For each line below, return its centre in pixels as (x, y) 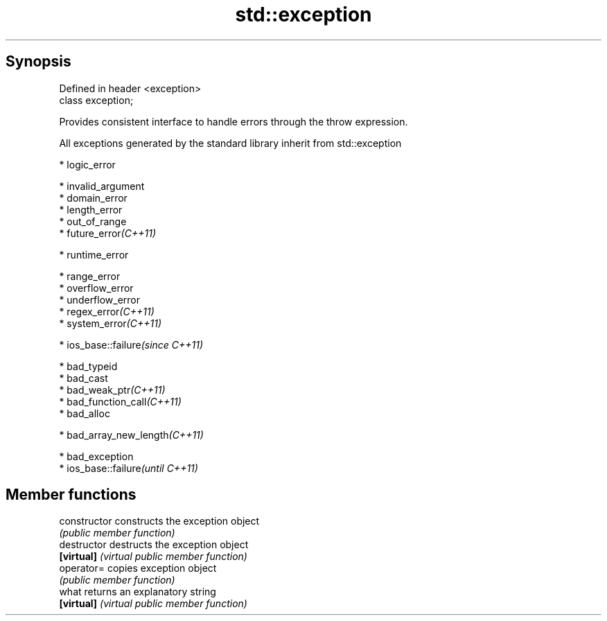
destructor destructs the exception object (154, 545)
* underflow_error (100, 299)
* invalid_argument (102, 186)
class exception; (96, 100)
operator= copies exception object (138, 568)
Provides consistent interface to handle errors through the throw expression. (234, 121)
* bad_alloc (85, 413)
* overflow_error (96, 288)
